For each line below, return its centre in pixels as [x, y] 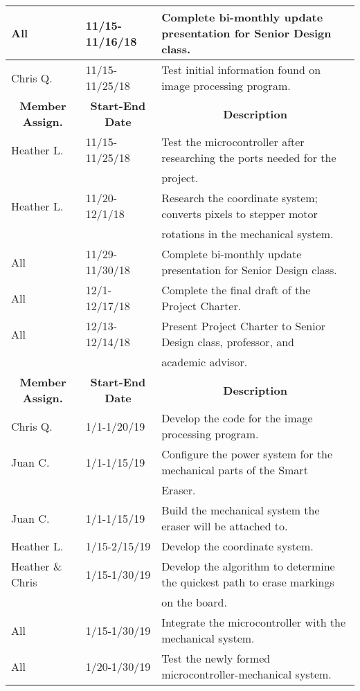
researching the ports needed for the [249, 158]
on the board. [194, 602]
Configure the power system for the [247, 454]
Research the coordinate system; [240, 198]
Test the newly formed [216, 658]
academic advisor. [205, 362]
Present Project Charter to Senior [243, 326]
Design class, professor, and [228, 342]
